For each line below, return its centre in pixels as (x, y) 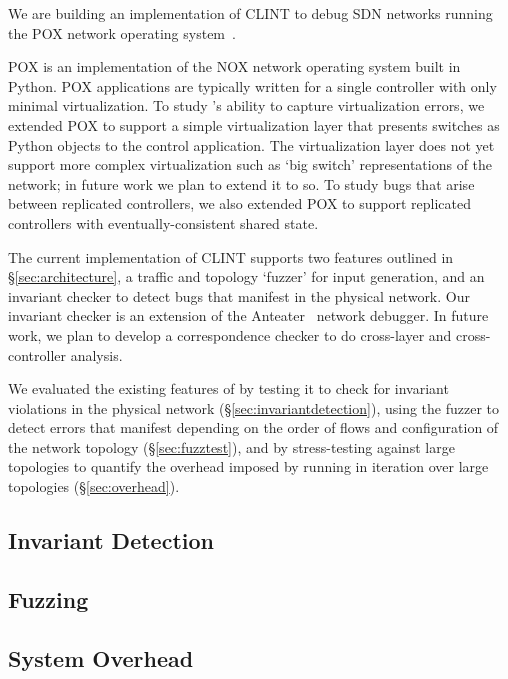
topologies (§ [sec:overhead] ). (94, 486)
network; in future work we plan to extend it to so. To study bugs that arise (241, 183)
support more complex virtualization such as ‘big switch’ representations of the (250, 164)
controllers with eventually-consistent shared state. (163, 222)
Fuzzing (48, 598)
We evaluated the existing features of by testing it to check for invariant (228, 388)
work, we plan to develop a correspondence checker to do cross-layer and (230, 334)
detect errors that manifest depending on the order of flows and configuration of (253, 427)
